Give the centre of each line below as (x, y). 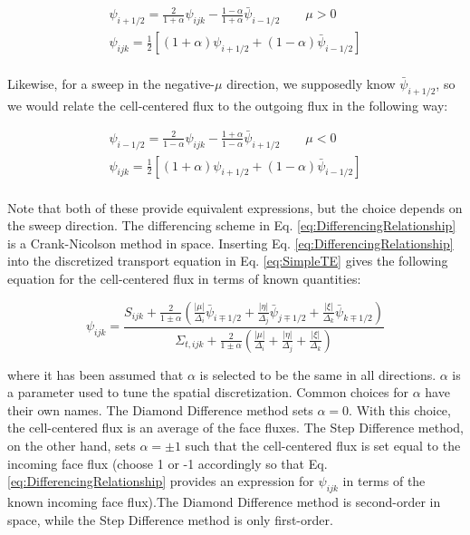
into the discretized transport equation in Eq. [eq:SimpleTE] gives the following (228, 261)
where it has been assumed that (96, 374)
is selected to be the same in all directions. (318, 374)
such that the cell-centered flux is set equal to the (323, 445)
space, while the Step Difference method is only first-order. (170, 519)
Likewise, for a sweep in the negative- (111, 84)
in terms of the (384, 481)
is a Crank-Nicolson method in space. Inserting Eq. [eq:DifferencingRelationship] (230, 243)
